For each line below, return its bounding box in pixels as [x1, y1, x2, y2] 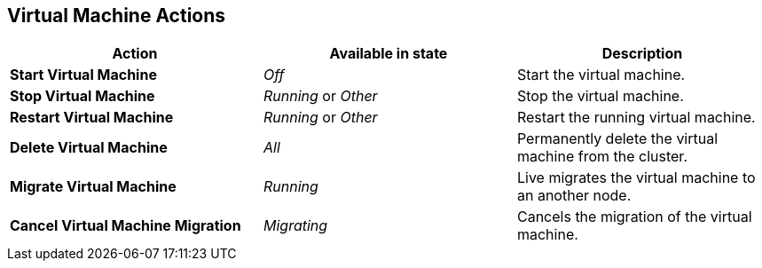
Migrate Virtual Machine [10, 177, 177, 196]
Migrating [263, 217, 328, 235]
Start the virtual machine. [516, 66, 686, 84]
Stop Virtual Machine [10, 87, 155, 106]
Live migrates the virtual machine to [516, 169, 756, 187]
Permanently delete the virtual [516, 130, 719, 148]
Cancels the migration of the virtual [516, 208, 752, 226]
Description [601, 44, 683, 63]
